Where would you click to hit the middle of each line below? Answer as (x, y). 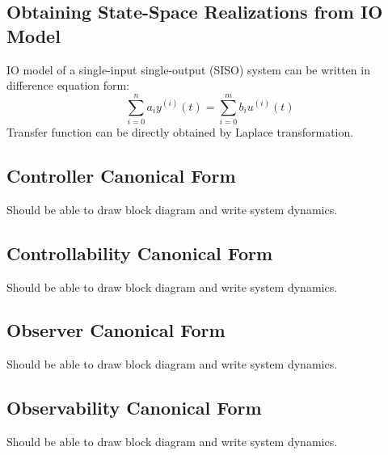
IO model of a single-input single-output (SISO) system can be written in (188, 69)
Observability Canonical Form (134, 408)
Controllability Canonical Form (140, 253)
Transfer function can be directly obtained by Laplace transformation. (180, 131)
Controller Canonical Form (121, 175)
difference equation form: (68, 85)
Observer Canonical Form (116, 330)
